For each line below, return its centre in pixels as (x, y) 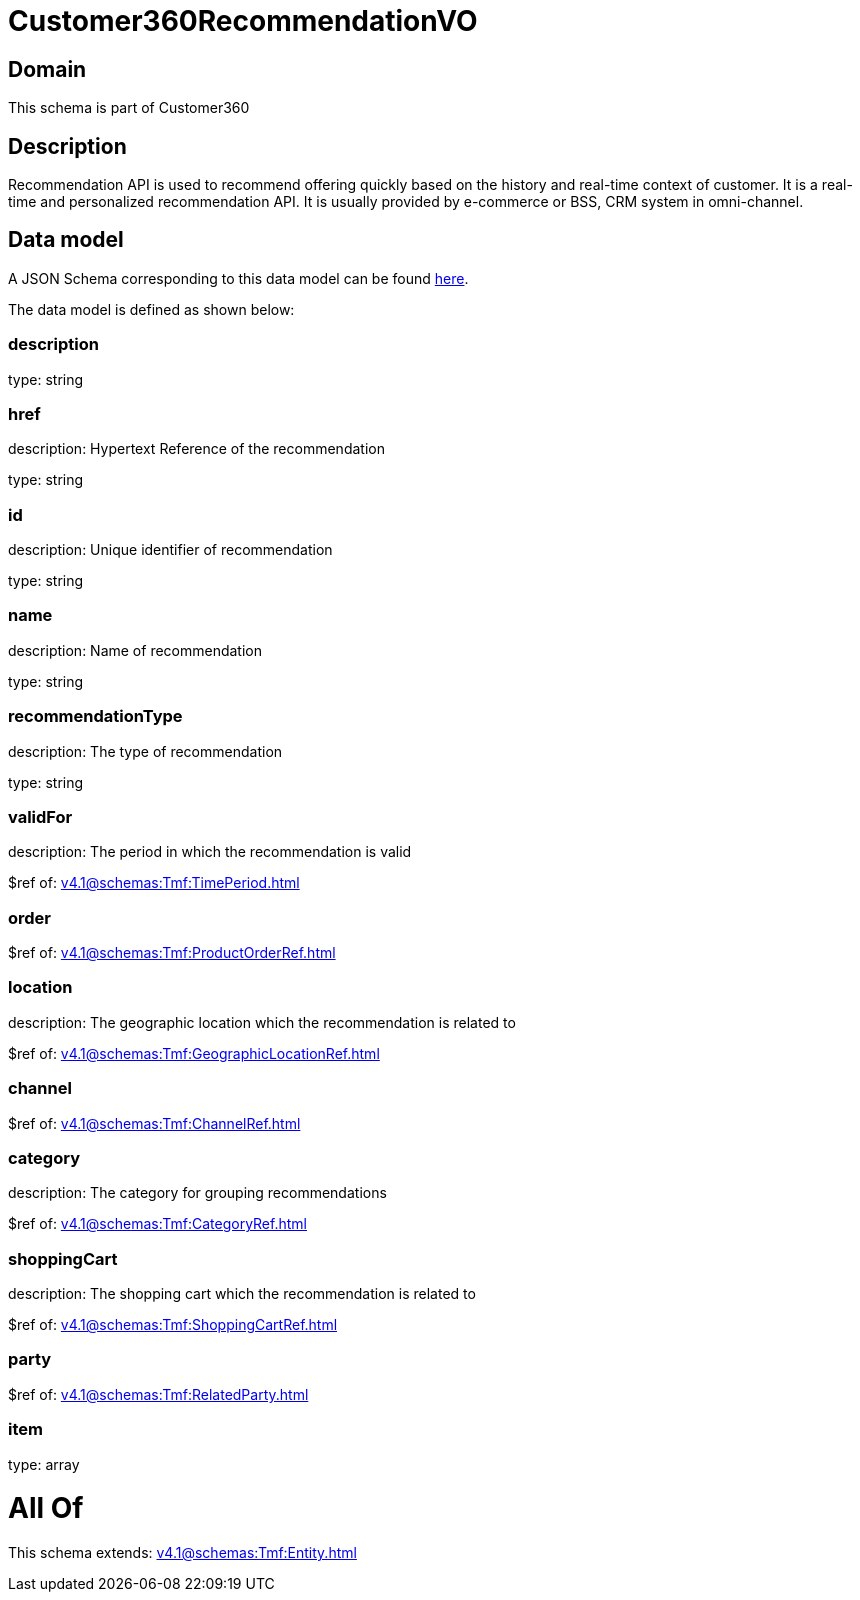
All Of (46, 1508)
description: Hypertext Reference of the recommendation (196, 449)
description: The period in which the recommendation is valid (210, 852)
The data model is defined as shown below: (151, 309)
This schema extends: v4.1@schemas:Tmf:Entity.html (182, 1553)
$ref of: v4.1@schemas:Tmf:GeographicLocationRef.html (194, 1053)
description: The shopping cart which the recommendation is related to (242, 1294)
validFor (40, 816)
